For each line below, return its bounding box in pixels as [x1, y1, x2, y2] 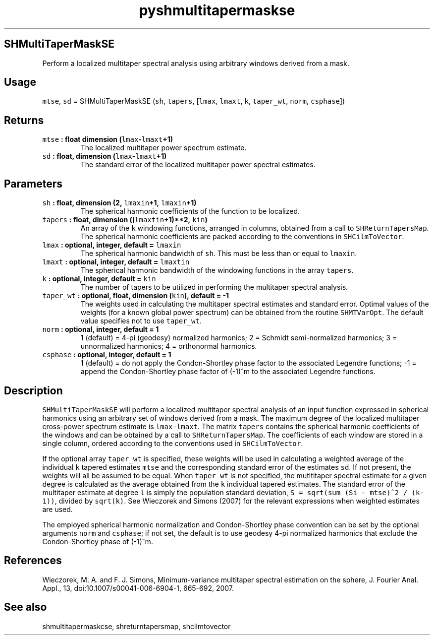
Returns [4, 114, 44, 127]
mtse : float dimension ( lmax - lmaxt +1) [42, 135, 173, 144]
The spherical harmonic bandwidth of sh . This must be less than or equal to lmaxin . [80, 249, 357, 258]
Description [4, 384, 63, 397]
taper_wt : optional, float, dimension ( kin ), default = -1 [42, 291, 229, 300]
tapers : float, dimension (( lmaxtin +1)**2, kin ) [42, 215, 208, 224]
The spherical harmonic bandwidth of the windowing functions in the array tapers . [80, 266, 354, 275]
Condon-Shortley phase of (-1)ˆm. [42, 537, 153, 546]
